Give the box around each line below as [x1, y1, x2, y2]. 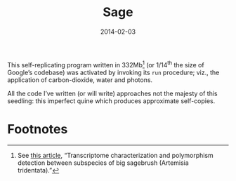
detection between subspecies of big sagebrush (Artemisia [17, 159, 190, 167]
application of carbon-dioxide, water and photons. [7, 75, 153, 84]
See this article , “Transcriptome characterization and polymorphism [17, 151, 214, 159]
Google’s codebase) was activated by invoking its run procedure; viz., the [7, 68, 220, 76]
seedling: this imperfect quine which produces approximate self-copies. [7, 96, 216, 105]
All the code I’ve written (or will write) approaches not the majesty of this [7, 89, 218, 98]
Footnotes [7, 121, 68, 137]
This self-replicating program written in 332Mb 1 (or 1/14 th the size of [7, 59, 205, 69]
